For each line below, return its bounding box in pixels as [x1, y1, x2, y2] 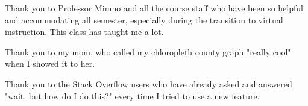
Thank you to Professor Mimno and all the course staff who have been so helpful [5, 2, 303, 14]
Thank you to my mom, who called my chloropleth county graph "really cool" [5, 45, 291, 58]
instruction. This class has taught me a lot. [5, 25, 164, 38]
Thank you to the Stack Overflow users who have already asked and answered [5, 77, 292, 90]
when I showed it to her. [5, 57, 95, 70]
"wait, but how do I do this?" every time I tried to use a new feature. [5, 89, 260, 102]
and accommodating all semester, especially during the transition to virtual [5, 13, 283, 26]
